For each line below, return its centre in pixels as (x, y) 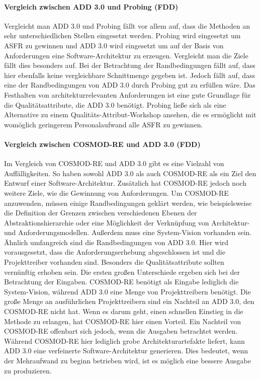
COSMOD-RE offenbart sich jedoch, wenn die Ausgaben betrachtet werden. (121, 331)
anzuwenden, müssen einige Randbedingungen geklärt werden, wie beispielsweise (128, 203)
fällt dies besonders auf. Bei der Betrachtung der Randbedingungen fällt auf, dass (130, 65)
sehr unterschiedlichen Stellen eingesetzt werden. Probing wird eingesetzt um (122, 35)
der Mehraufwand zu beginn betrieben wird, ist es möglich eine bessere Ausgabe (127, 360)
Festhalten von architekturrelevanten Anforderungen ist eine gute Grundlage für (127, 94)
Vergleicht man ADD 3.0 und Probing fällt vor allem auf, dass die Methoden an (127, 25)
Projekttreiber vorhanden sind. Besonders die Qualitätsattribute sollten (114, 262)
